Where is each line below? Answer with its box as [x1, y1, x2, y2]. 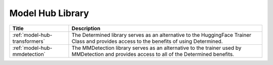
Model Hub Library [9, 8, 89, 19]
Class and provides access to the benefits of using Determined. [71, 38, 223, 45]
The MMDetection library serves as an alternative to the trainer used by [71, 44, 242, 51]
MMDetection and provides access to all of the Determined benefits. [71, 50, 235, 57]
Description [71, 25, 101, 32]
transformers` [12, 38, 45, 45]
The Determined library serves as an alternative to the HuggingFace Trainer [71, 31, 252, 38]
